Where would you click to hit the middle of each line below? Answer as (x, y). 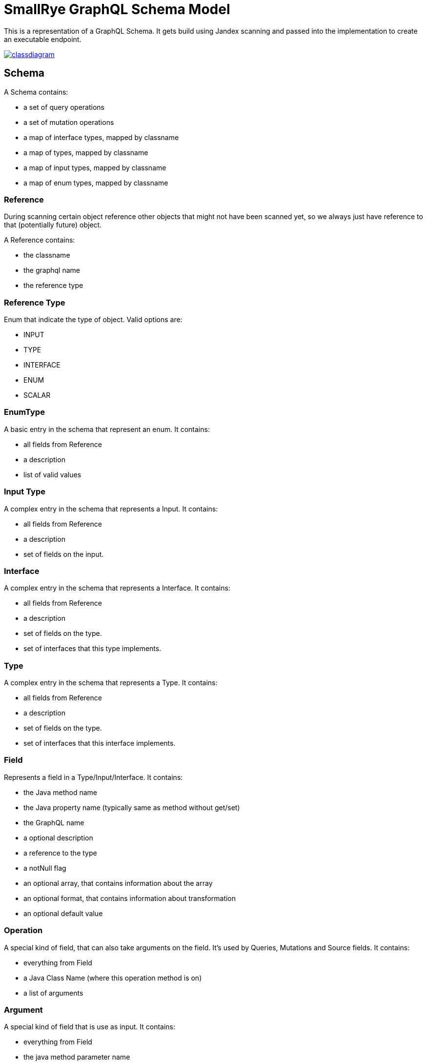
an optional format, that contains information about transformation (130, 898)
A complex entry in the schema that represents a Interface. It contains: (117, 588)
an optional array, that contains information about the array (118, 883)
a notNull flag (45, 868)
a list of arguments (53, 993)
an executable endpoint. (43, 39)
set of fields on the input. (64, 554)
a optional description (58, 838)
